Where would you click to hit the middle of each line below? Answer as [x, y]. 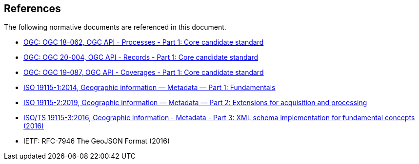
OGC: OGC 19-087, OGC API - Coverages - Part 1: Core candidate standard [144, 73]
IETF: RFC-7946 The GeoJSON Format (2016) [97, 141]
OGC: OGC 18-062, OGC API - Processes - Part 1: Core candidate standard [144, 42]
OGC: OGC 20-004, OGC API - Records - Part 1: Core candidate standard [141, 57]
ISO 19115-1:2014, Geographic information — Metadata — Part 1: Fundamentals [150, 88]
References [32, 9]
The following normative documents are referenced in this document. [115, 27]
